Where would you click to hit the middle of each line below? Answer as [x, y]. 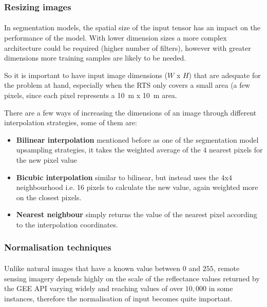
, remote [226, 268]
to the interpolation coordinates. [67, 224]
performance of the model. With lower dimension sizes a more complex [116, 38]
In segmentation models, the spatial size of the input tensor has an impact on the [132, 27]
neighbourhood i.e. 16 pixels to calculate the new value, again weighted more [137, 187]
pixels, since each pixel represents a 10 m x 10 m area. [91, 95]
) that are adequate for [225, 75]
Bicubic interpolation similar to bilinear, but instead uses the [117, 177]
